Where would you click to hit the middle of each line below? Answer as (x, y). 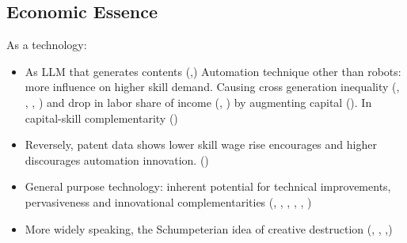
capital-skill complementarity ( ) (101, 118)
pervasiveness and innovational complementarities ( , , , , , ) (168, 201)
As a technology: (47, 45)
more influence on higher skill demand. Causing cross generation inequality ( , (212, 87)
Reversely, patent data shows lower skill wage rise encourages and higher (201, 144)
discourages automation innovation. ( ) (117, 159)
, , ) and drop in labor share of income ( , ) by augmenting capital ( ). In (198, 102)
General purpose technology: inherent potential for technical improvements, (208, 186)
